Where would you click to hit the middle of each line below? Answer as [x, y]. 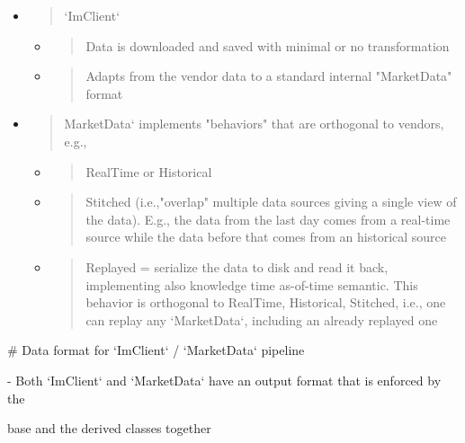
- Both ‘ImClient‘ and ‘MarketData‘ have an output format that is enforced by [224, 380]
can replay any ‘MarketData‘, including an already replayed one [262, 319]
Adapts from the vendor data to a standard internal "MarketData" [269, 76]
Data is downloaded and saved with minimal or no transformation [268, 45]
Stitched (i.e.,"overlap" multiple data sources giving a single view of [271, 202]
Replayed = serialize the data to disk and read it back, [237, 266]
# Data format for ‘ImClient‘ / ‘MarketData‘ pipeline [156, 350]
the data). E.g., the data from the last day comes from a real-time [268, 219]
